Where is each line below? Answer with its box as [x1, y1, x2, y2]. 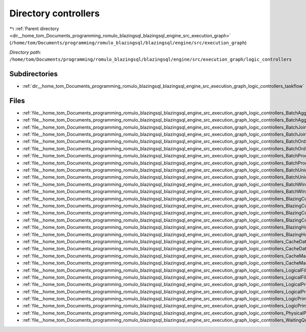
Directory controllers [9, 8, 100, 19]
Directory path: [9, 49, 41, 55]
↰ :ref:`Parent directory [9, 26, 59, 32]
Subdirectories [9, 69, 58, 78]
